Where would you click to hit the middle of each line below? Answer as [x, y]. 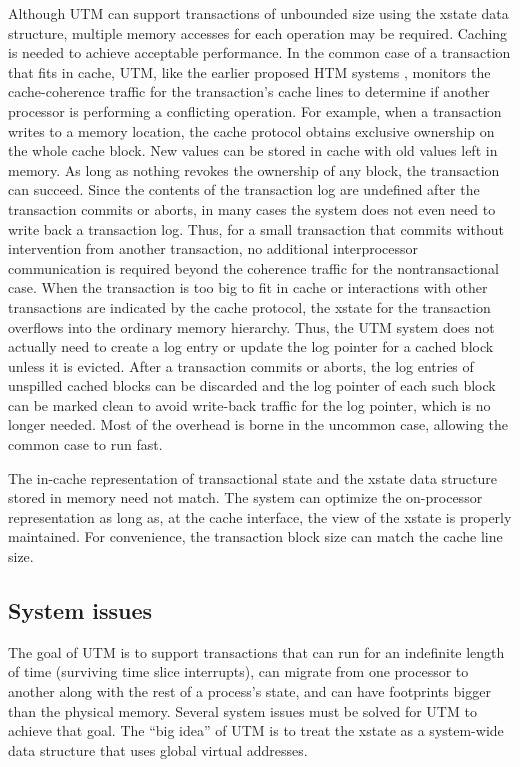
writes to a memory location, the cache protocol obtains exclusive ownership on [251, 130]
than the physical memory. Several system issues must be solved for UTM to [242, 710]
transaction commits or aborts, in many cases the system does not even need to [252, 208]
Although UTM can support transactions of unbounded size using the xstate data [258, 13]
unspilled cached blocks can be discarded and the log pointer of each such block [252, 385]
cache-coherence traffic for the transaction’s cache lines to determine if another [249, 91]
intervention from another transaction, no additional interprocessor [213, 248]
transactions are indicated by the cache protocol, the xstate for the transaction [249, 306]
